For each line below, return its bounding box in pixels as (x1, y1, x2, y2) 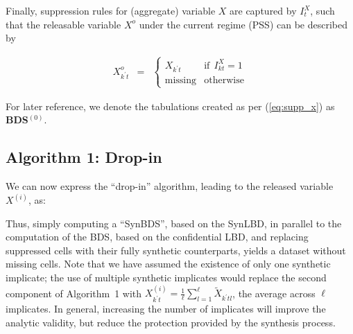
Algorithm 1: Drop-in (6, 146, 162, 168)
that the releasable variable (6, 17, 121, 31)
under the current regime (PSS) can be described (139, 17, 347, 31)
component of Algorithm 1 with (6, 285, 142, 300)
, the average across (232, 285, 316, 300)
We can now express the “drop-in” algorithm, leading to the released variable (6, 179, 334, 193)
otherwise (204, 76, 244, 86)
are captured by (230, 3, 297, 17)
